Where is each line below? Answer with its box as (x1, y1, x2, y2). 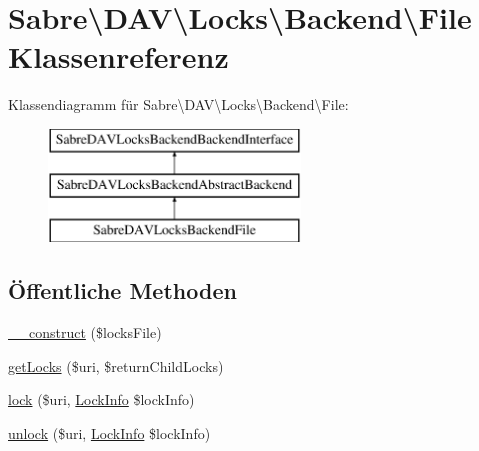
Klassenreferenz (8, 36, 229, 77)
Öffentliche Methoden (8, 275, 237, 306)
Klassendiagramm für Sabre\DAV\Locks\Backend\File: (8, 94, 349, 115)
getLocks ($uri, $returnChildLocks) (8, 355, 224, 376)
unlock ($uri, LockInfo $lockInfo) (8, 422, 211, 443)
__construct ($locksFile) (8, 322, 162, 343)
